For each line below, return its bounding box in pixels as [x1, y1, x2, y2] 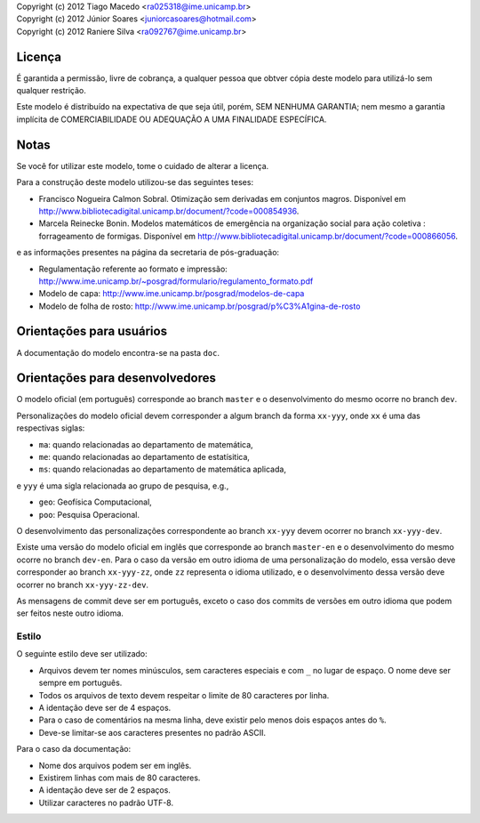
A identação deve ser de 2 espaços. [38, 785, 171, 795]
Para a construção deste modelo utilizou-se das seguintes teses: [16, 177, 253, 188]
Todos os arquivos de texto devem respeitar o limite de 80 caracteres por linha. [38, 690, 330, 700]
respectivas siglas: [16, 423, 85, 433]
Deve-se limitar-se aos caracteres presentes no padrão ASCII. [38, 727, 267, 738]
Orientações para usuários [16, 324, 168, 339]
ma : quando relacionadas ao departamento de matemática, [38, 439, 253, 449]
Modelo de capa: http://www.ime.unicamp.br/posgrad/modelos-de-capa [38, 288, 305, 299]
